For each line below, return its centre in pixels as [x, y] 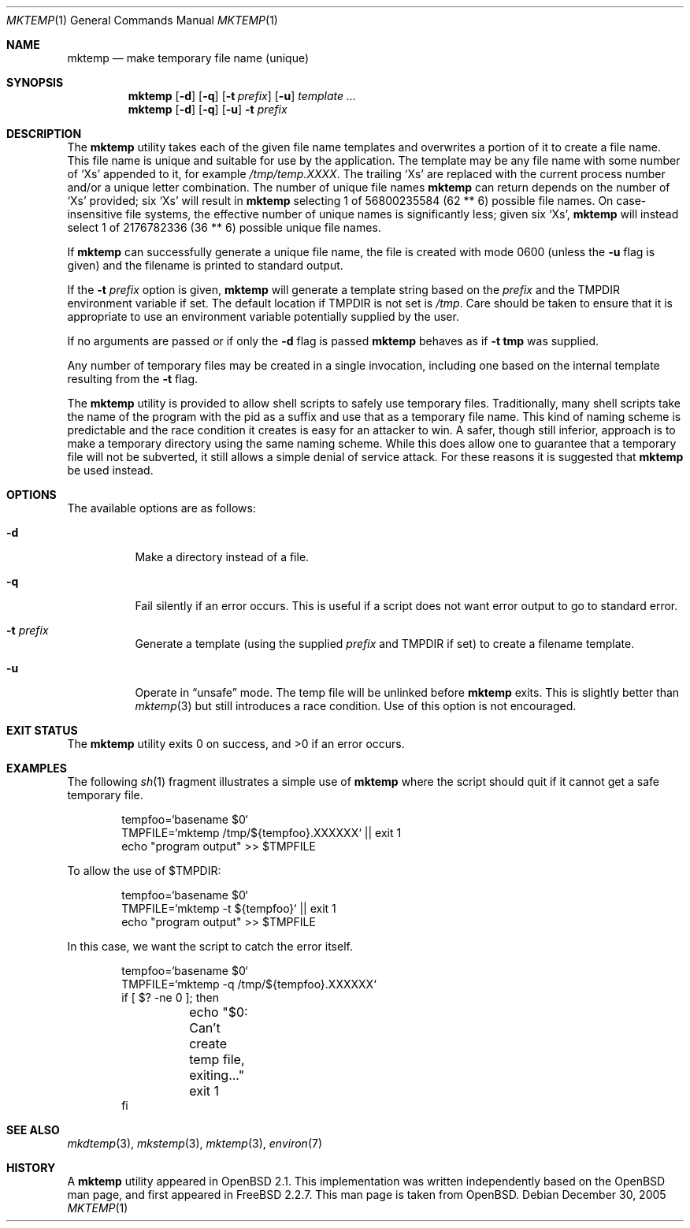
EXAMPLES [37, 768]
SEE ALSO [33, 1130]
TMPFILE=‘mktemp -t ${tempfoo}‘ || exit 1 [229, 908]
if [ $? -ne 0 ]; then [170, 997]
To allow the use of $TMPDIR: [144, 871]
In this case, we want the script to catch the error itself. [210, 946]
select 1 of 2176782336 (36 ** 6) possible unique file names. [224, 227]
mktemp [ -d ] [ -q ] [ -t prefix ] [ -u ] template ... [242, 96]
